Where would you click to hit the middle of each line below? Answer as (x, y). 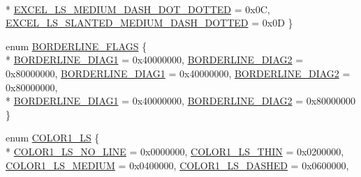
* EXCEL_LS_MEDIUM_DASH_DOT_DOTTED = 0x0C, (138, 9)
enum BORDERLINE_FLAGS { (76, 46)
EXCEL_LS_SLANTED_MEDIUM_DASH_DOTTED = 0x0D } (149, 23)
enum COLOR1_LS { (53, 138)
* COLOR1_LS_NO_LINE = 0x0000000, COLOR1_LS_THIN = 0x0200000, (175, 151)
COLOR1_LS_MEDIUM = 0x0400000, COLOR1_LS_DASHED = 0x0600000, (177, 165)
